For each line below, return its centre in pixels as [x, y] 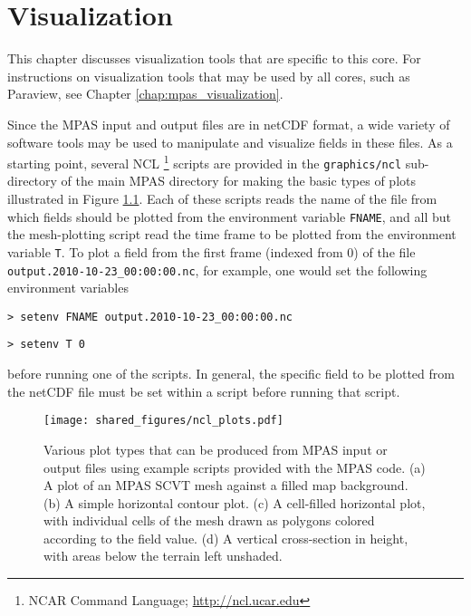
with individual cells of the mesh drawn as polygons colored [209, 520]
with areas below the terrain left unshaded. [163, 556]
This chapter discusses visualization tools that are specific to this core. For [214, 58]
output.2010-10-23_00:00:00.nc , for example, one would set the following [217, 269]
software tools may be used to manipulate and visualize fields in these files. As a [230, 142]
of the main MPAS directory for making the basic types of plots [238, 181]
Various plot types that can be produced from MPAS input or [216, 449]
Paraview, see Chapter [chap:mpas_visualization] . [145, 94]
